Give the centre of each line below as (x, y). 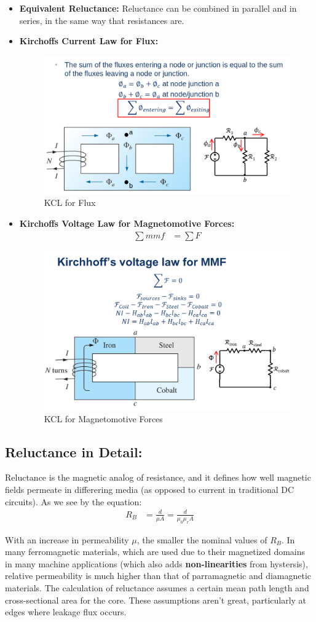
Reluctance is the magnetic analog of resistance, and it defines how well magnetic (158, 477)
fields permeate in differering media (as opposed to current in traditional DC (150, 490)
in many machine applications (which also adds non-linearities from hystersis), (156, 563)
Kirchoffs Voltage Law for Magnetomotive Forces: (127, 223)
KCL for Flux (70, 203)
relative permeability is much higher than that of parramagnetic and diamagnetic (158, 576)
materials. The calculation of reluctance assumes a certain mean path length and (157, 587)
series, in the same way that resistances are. (102, 20)
